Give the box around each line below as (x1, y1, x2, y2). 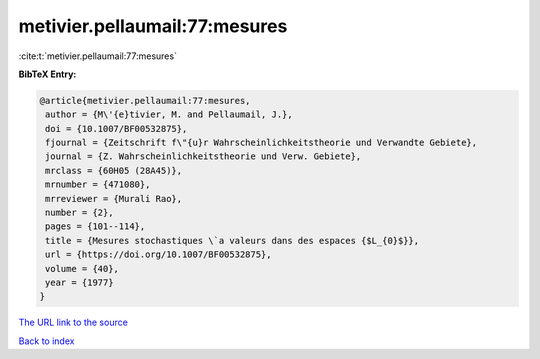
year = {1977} (45, 277, 114, 288)
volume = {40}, (45, 263, 120, 274)
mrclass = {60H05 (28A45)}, (45, 165, 183, 176)
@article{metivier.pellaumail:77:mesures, (39, 95, 251, 106)
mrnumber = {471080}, (45, 179, 151, 190)
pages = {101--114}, (45, 221, 146, 232)
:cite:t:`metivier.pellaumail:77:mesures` (18, 50, 177, 62)
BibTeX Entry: (18, 68, 77, 80)
